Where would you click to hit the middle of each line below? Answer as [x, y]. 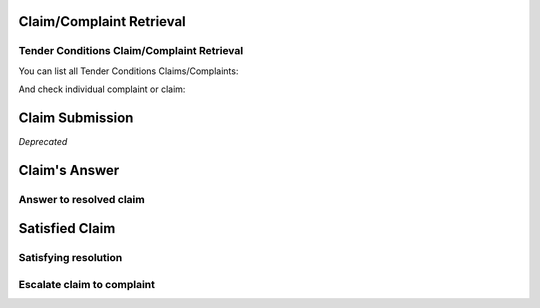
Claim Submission [76, 117]
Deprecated [43, 142]
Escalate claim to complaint [86, 284]
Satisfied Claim [67, 228]
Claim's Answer [69, 170]
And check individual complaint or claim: [102, 89]
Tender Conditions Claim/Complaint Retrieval [131, 51]
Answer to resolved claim [81, 199]
